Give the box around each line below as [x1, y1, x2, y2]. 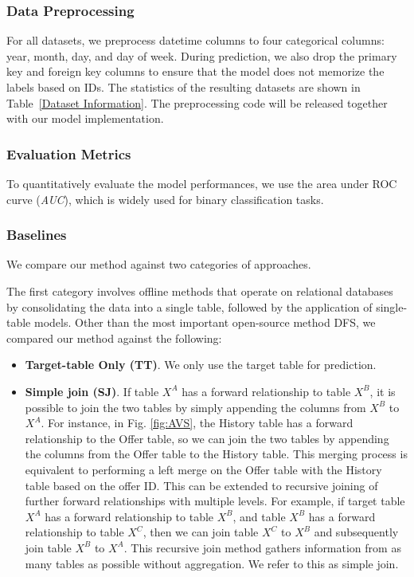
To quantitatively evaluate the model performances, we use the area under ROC [6, 175, 397, 191]
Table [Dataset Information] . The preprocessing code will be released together [6, 94, 388, 111]
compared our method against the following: [6, 329, 222, 346]
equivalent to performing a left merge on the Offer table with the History [25, 461, 382, 477]
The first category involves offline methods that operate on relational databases [6, 283, 393, 299]
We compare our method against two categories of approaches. [6, 256, 311, 273]
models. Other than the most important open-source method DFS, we [33, 314, 376, 331]
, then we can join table [143, 524, 259, 540]
